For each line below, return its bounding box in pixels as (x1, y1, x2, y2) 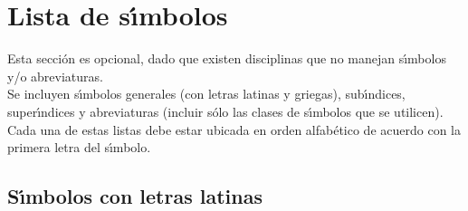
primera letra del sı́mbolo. (7, 138, 151, 157)
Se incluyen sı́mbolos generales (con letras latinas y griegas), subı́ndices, (7, 84, 406, 103)
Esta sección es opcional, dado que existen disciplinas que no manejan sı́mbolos (7, 49, 446, 68)
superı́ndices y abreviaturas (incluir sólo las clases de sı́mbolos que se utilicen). (7, 101, 444, 120)
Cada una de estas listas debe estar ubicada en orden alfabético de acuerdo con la (7, 120, 461, 139)
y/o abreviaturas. (7, 66, 103, 85)
